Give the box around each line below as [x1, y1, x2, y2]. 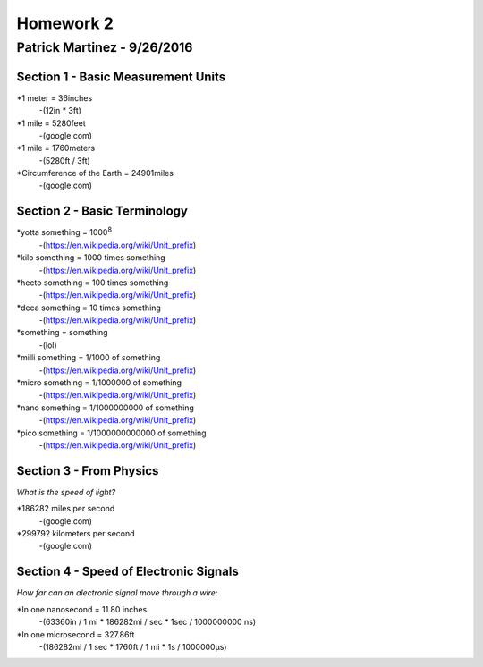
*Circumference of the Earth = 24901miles [16, 168, 174, 179]
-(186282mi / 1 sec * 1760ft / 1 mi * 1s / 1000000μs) [38, 641, 227, 652]
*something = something [16, 327, 108, 338]
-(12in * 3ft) [38, 106, 82, 116]
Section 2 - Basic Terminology [16, 204, 188, 219]
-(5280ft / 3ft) [38, 155, 91, 165]
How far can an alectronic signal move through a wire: [16, 587, 218, 598]
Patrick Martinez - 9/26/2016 [16, 39, 193, 55]
